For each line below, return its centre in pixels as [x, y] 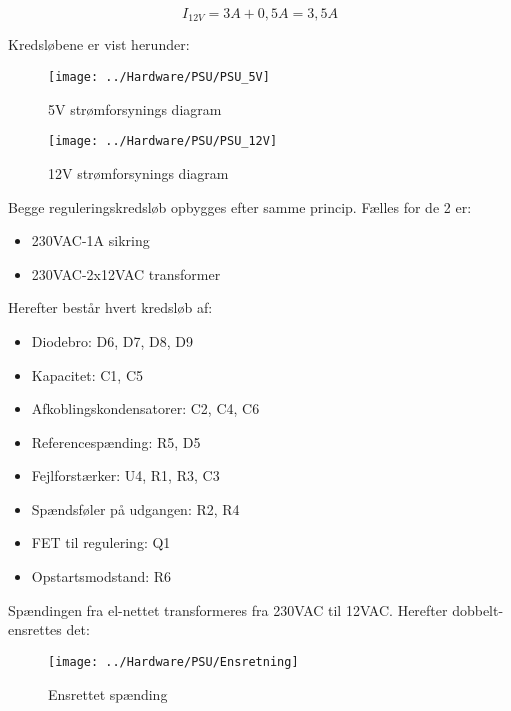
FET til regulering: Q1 [101, 542]
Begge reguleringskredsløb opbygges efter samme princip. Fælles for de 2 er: [240, 206]
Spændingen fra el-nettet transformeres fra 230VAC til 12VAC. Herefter [228, 609]
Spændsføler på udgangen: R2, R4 [135, 508]
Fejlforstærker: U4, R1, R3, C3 [125, 475]
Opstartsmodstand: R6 [101, 576]
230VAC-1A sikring [90, 240]
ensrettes [35, 629]
